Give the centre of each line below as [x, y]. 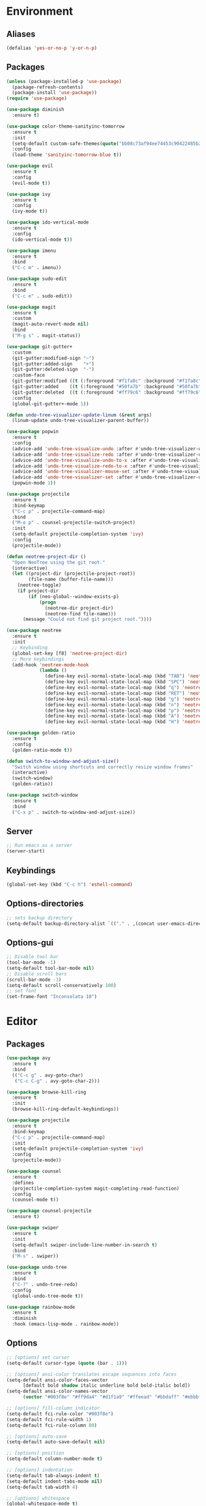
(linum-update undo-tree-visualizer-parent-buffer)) [81, 421]
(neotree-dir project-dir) [79, 608]
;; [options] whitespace [38, 1498]
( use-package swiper [33, 1228]
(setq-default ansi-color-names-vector [57, 1391]
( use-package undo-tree [37, 1267]
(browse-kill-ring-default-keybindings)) [66, 1109]
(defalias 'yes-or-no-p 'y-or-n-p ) [52, 48]
